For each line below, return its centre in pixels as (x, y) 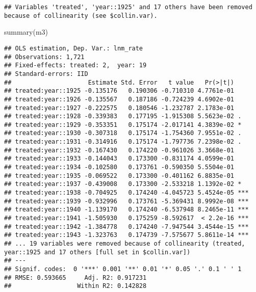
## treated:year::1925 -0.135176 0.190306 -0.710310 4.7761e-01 (119, 91)
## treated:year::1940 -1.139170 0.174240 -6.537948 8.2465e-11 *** (126, 210)
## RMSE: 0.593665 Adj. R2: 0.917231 (75, 277)
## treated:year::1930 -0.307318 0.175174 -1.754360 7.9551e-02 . (123, 133)
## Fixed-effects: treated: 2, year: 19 (75, 65)
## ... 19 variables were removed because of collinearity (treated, (125, 244)
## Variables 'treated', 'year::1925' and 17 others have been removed (128, 7)
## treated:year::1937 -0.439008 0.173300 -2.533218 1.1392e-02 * (123, 184)
